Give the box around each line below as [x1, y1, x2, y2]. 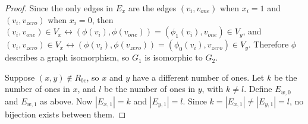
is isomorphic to [144, 51, 203, 63]
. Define [244, 82, 272, 95]
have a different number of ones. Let [132, 71, 265, 83]
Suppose [5, 71, 35, 83]
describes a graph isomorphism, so [5, 51, 130, 63]
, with [202, 82, 224, 95]
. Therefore [248, 38, 289, 50]
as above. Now [40, 94, 93, 107]
